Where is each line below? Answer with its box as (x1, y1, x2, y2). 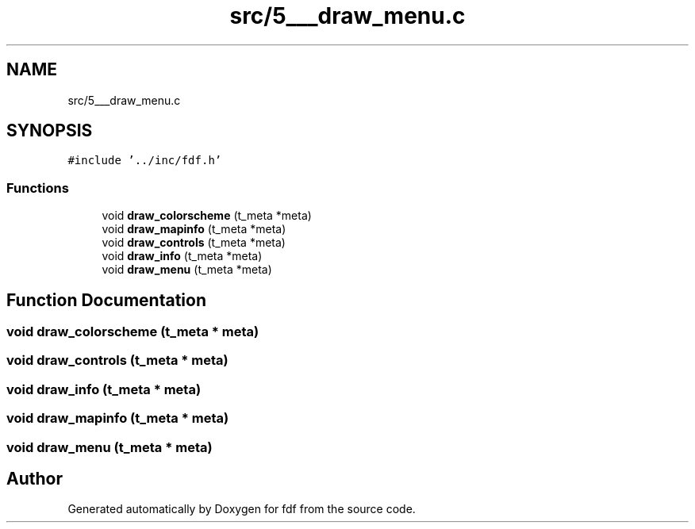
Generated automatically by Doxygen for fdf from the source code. (67, 502, 416, 516)
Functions (6, 179, 69, 196)
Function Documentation (6, 289, 206, 310)
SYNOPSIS (6, 121, 93, 141)
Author (6, 468, 63, 489)
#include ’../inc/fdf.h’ (67, 154, 222, 167)
